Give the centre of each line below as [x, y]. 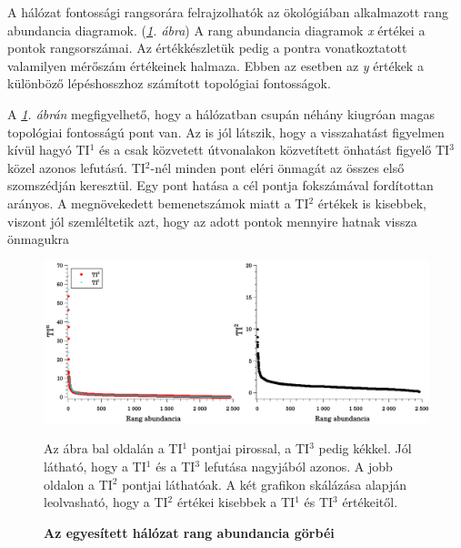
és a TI [175, 466]
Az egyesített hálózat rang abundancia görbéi [189, 532]
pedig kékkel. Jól [365, 448]
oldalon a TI [78, 484]
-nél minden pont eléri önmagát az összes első [277, 167]
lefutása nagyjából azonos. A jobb [298, 466]
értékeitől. [370, 502]
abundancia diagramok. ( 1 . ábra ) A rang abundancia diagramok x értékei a [216, 30]
